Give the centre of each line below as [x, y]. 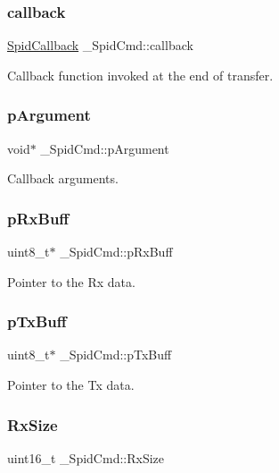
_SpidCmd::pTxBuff [116, 355]
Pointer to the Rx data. [71, 281]
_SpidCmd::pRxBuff [116, 252]
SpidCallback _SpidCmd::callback [100, 45]
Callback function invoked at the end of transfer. [140, 75]
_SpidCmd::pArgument [105, 148]
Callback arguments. [63, 178]
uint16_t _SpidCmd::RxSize [86, 457]
